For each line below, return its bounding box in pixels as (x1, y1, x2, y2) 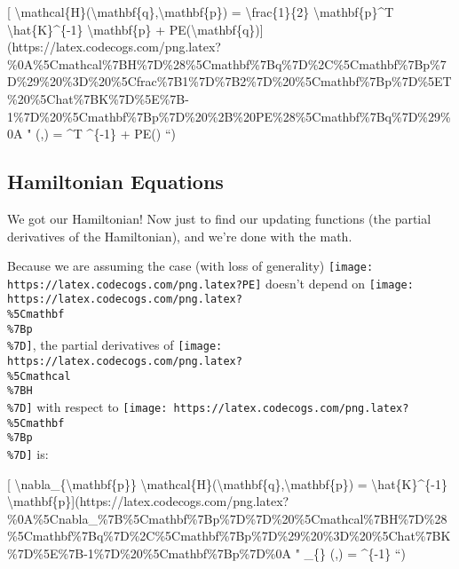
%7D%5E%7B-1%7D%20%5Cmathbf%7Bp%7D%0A (7, 544, 292, 563)
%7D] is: (7, 445, 49, 463)
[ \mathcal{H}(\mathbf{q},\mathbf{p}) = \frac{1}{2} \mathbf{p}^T (7, 3, 394, 20)
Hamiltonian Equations (7, 168, 224, 195)
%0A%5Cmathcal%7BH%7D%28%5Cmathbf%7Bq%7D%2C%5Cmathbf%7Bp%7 (7, 54, 447, 73)
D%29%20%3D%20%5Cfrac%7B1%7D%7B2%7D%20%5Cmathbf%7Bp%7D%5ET (7, 72, 452, 91)
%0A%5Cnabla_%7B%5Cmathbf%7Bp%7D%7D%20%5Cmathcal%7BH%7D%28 (7, 509, 447, 527)
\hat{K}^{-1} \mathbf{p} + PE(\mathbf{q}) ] (7, 20, 264, 38)
